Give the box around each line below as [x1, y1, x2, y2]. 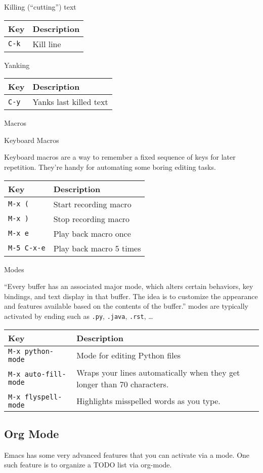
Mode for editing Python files [76, 349, 181, 361]
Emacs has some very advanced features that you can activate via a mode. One [4, 449, 250, 460]
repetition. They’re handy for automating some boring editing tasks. [4, 161, 216, 172]
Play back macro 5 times [53, 242, 141, 254]
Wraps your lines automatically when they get [76, 366, 240, 378]
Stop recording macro [53, 212, 130, 225]
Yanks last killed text [32, 96, 108, 108]
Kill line [32, 38, 61, 50]
